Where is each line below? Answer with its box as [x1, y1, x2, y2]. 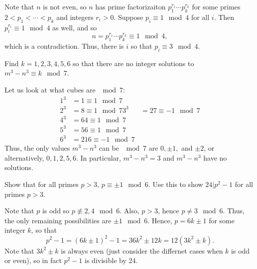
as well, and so [52, 22, 97, 32]
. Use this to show [148, 179, 203, 189]
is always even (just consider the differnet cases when [61, 245, 223, 256]
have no [203, 152, 227, 163]
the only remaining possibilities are [4, 215, 112, 225]
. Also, [120, 205, 139, 216]
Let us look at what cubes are [4, 85, 96, 95]
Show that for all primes [4, 179, 79, 189]
